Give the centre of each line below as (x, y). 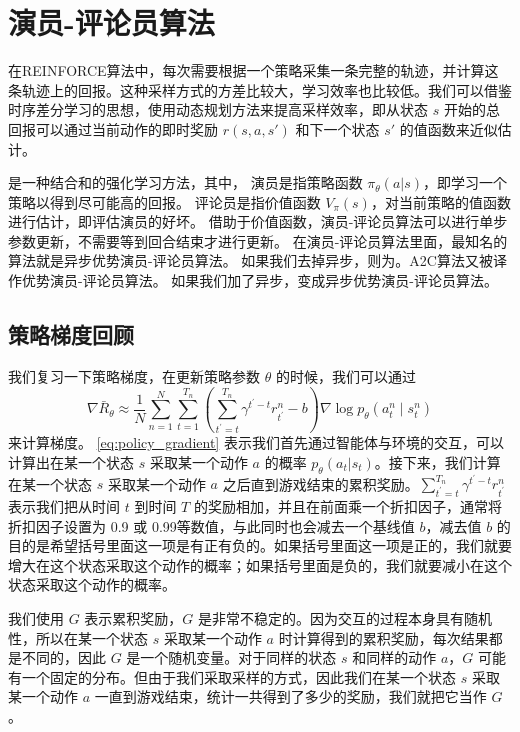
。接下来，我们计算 (437, 461)
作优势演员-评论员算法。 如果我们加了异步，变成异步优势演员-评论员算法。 (253, 280)
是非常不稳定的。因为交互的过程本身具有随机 (345, 618)
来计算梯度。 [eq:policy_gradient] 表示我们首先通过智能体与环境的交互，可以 (256, 442)
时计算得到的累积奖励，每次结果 (383, 637)
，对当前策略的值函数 (440, 201)
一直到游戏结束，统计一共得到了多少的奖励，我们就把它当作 (290, 696)
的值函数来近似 (448, 128)
